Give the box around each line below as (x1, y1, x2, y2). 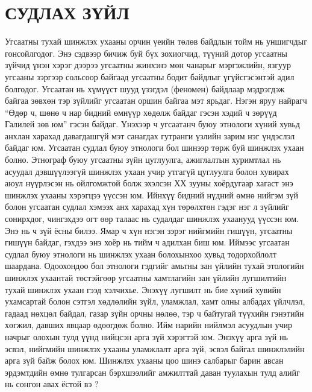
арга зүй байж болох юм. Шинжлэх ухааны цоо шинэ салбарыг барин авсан (5, 354, 284, 367)
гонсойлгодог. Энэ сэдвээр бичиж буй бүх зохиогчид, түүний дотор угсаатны (5, 46, 288, 59)
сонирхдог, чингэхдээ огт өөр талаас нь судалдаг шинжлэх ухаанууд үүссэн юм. (5, 212, 299, 225)
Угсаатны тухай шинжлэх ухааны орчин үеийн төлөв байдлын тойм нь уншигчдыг (5, 35, 307, 48)
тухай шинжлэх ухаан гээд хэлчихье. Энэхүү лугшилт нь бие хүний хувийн (5, 283, 281, 296)
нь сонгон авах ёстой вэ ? (5, 378, 99, 390)
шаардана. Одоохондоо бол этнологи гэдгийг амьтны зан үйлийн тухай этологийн (5, 259, 304, 272)
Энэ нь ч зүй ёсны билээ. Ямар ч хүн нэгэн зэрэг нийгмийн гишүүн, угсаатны (5, 224, 293, 236)
